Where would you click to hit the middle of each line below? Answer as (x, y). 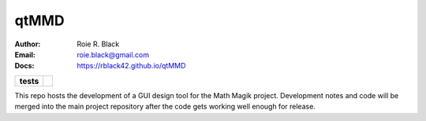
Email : (25, 54)
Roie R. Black (98, 44)
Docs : (24, 66)
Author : (28, 44)
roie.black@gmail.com (113, 54)
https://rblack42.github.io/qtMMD (131, 66)
